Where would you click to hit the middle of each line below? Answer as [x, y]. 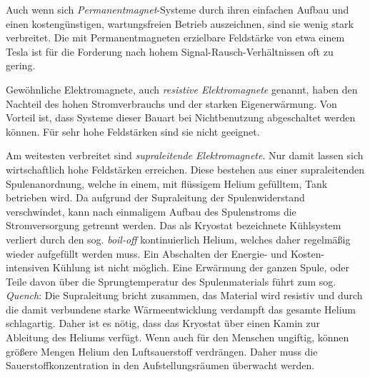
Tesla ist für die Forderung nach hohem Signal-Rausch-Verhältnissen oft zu [170, 51]
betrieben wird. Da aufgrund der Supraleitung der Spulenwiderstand [155, 197]
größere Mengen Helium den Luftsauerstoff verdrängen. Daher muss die [162, 351]
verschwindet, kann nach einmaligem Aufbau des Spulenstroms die [151, 211]
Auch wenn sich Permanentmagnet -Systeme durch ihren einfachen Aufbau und [177, 9]
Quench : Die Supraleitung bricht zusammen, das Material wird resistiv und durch [184, 295]
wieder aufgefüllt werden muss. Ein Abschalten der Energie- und [147, 253]
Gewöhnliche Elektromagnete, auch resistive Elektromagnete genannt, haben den [182, 89]
